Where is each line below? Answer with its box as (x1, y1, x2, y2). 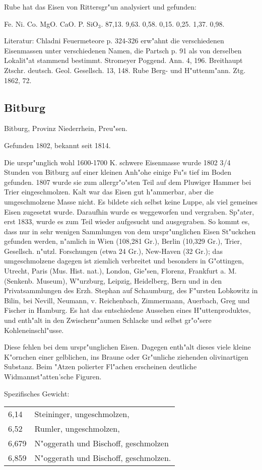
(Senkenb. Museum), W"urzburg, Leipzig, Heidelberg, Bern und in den (4, 275, 222, 286)
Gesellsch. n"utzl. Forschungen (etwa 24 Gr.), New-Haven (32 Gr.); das (4, 245, 223, 256)
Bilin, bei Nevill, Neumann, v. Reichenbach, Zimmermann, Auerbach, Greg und (4, 295, 250, 305)
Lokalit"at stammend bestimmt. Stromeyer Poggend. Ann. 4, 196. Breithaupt (4, 55, 243, 65)
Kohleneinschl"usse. (4, 324, 64, 335)
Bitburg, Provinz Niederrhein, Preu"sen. (4, 123, 127, 133)
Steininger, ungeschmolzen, (34, 408, 129, 420)
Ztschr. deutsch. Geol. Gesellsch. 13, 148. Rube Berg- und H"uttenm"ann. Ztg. (4, 64, 246, 75)
